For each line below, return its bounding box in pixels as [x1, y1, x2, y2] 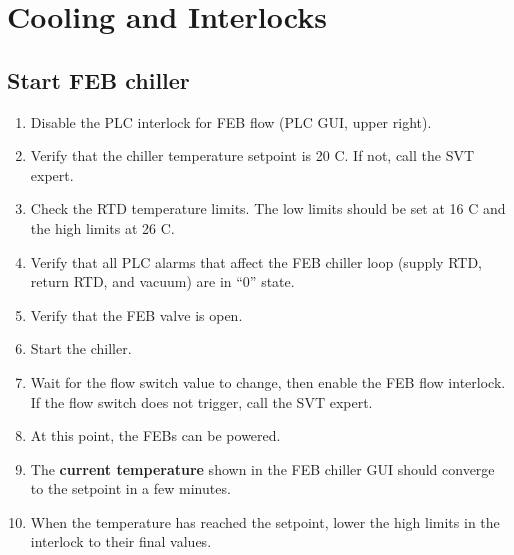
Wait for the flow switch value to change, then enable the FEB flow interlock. [30, 371, 506, 392]
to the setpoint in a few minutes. [30, 478, 231, 499]
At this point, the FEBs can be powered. [30, 425, 281, 446]
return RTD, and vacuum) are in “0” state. [30, 271, 295, 292]
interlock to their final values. [30, 531, 212, 552]
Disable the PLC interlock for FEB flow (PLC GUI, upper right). [30, 111, 432, 132]
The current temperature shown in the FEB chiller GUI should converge [30, 458, 495, 479]
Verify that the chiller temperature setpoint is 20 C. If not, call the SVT [30, 145, 475, 166]
